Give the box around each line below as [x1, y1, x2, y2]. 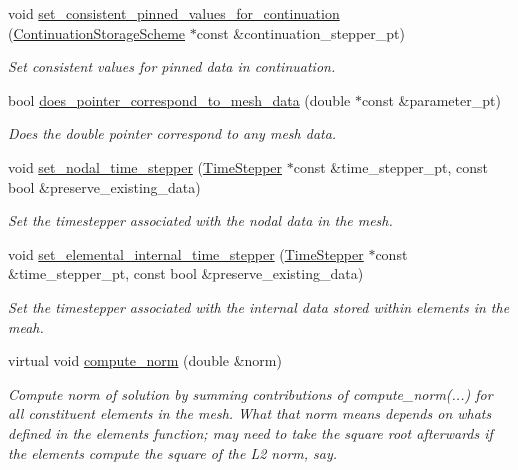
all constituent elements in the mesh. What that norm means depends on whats [8, 403, 492, 424]
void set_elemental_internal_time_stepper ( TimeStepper [8, 243, 364, 264]
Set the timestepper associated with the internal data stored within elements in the [8, 296, 510, 317]
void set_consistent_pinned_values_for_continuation [8, 3, 340, 23]
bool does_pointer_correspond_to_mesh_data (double [8, 89, 351, 110]
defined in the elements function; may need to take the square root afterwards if [8, 422, 493, 443]
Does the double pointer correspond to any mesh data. [8, 123, 337, 144]
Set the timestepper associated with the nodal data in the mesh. [8, 210, 393, 231]
